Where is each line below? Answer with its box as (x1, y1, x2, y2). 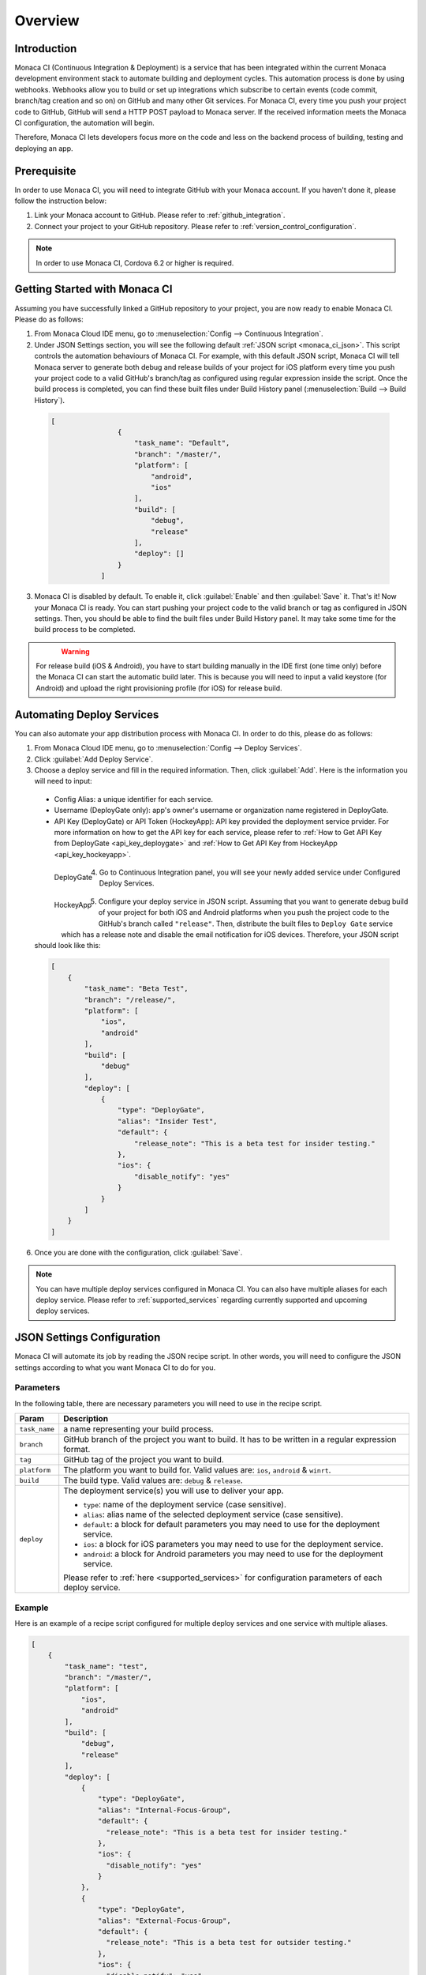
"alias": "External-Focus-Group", (97, 1916, 232, 1925)
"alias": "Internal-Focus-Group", (97, 1805, 232, 1815)
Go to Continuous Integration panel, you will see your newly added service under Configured (99, 867, 401, 877)
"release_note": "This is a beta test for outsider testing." (106, 1938, 352, 1947)
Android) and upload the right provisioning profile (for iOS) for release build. (35, 683, 283, 693)
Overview (14, 12, 80, 29)
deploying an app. (14, 143, 73, 153)
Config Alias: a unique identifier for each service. (54, 794, 213, 803)
